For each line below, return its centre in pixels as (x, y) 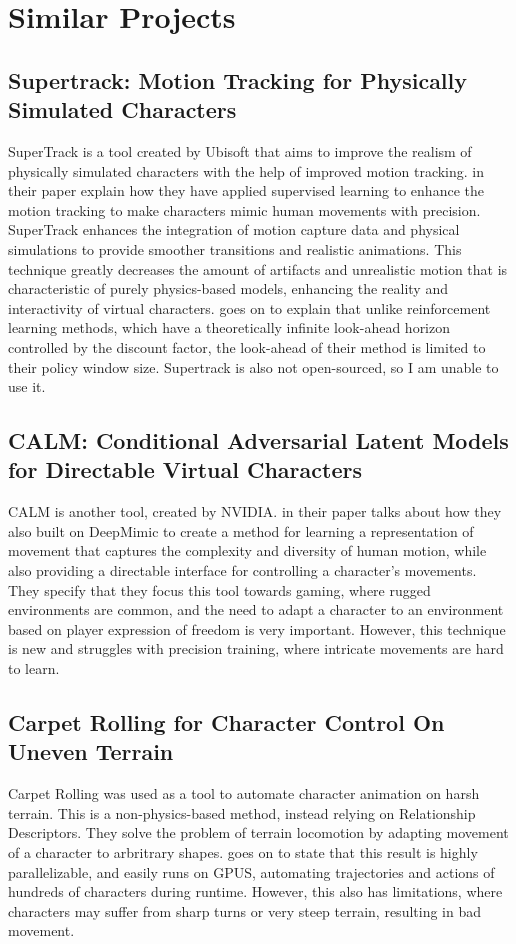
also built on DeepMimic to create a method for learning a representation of (241, 530)
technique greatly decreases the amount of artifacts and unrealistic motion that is (258, 268)
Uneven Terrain (91, 751)
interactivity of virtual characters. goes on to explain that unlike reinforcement (249, 307)
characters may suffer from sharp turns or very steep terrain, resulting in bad (245, 910)
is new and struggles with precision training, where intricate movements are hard (256, 648)
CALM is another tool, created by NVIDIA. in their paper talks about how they (255, 511)
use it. (27, 386)
